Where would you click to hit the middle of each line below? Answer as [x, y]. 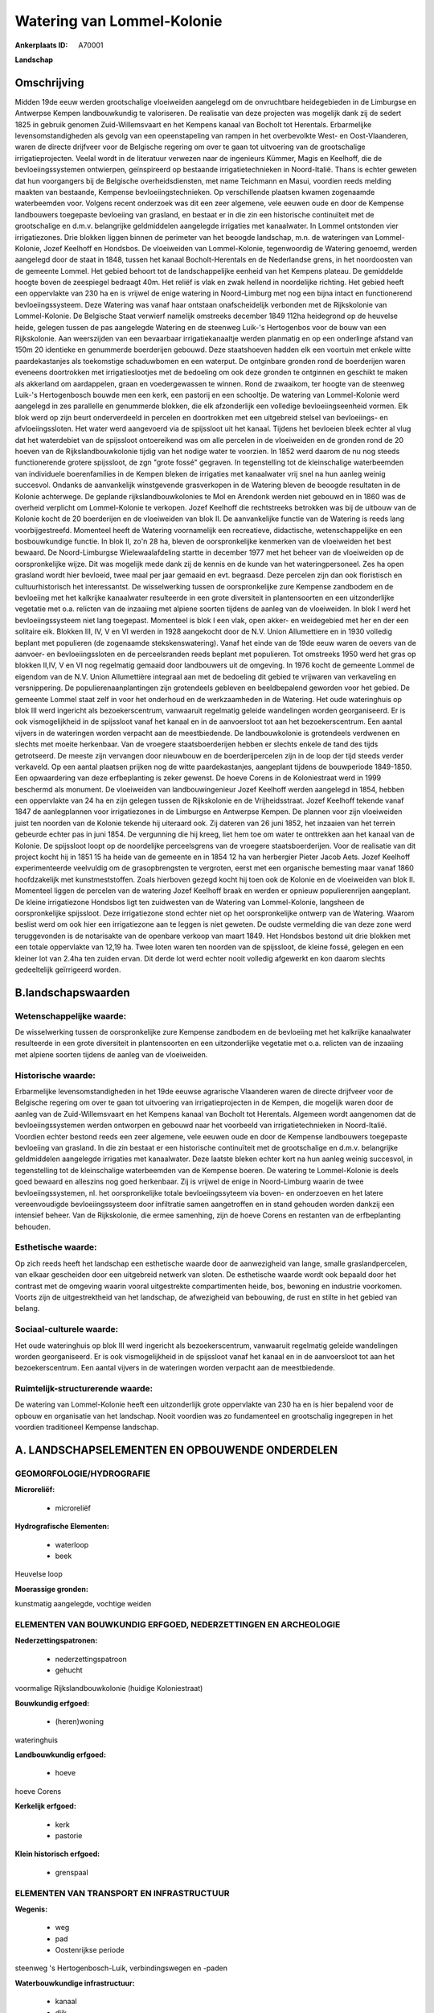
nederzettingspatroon [91, 1659]
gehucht [69, 1670]
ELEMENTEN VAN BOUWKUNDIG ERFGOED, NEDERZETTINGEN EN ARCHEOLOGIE [178, 1624]
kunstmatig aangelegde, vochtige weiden [83, 1604]
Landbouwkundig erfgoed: [60, 1755]
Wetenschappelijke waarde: [71, 1016]
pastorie [69, 1835]
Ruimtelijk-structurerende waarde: [84, 1389]
